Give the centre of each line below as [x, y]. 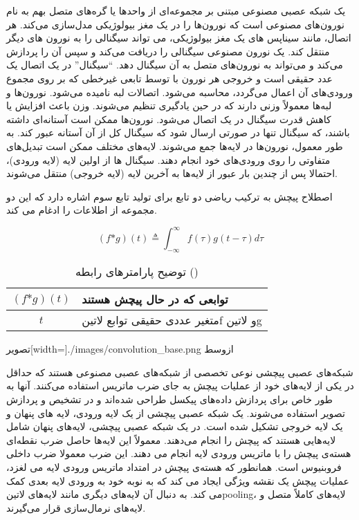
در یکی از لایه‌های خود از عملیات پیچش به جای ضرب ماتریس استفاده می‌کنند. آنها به [180, 386]
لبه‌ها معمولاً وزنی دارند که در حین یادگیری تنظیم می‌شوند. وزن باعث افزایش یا [169, 105]
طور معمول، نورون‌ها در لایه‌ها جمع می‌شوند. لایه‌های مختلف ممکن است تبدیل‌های [175, 146]
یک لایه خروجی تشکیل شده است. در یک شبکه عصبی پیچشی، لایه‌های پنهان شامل [175, 426]
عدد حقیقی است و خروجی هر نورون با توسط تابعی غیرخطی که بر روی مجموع [169, 78]
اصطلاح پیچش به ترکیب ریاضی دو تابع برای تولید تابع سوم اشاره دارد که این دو [169, 196]
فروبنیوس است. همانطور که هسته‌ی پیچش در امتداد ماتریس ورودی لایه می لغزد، [174, 466]
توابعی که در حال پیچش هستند [155, 299]
